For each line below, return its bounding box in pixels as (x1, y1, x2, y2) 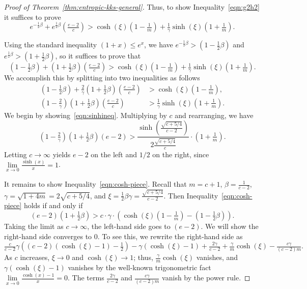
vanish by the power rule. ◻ (162, 272, 250, 283)
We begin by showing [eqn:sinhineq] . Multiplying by (4, 109, 167, 120)
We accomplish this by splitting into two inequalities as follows (4, 72, 200, 83)
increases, (20, 252, 50, 263)
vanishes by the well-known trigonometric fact (68, 262, 211, 273)
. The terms (68, 272, 104, 283)
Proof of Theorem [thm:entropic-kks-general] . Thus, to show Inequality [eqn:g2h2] (4, 2, 260, 12)
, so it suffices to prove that (55, 50, 141, 61)
